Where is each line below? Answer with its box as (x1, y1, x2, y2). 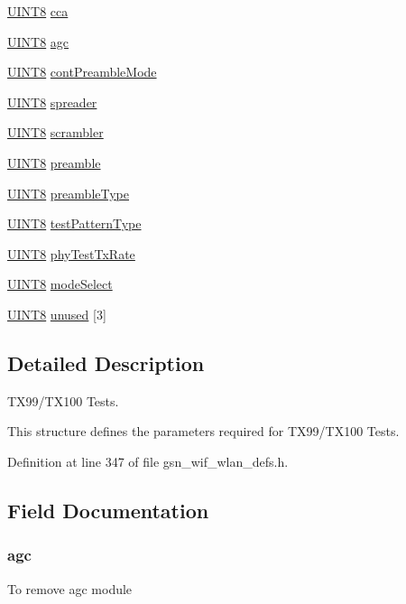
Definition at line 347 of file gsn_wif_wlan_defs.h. (7, 451, 289, 470)
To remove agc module (7, 579, 133, 598)
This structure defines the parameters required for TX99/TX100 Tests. (7, 422, 400, 441)
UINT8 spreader (7, 92, 97, 111)
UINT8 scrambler (7, 123, 104, 142)
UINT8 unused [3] (7, 304, 106, 323)
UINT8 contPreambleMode (7, 62, 157, 81)
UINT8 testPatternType (7, 214, 142, 233)
